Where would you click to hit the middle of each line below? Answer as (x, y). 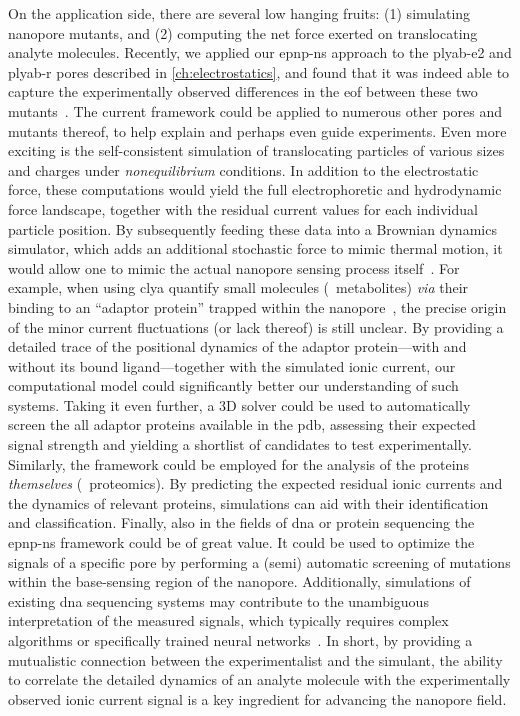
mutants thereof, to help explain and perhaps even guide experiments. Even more (257, 130)
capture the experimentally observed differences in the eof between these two (243, 91)
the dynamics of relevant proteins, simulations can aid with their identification (248, 502)
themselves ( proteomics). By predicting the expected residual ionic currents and (255, 483)
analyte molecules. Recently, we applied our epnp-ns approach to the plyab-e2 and (260, 52)
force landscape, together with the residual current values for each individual (243, 208)
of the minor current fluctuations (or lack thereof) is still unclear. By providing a (256, 326)
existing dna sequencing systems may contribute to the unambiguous (218, 600)
